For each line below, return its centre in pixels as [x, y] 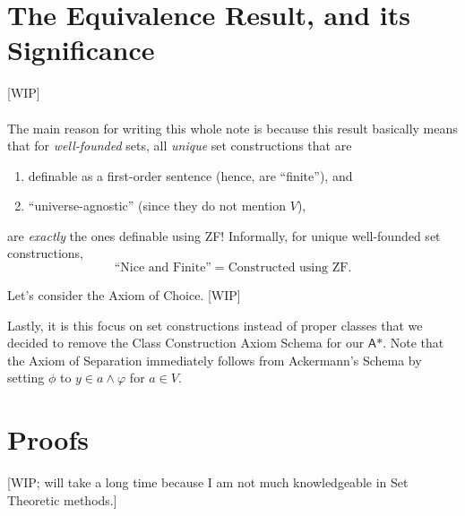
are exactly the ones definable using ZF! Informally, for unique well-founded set [224, 235]
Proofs [48, 439]
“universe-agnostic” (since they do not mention [157, 206]
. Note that [413, 343]
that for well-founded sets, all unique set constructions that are [180, 146]
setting [26, 378]
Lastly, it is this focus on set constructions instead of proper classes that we [215, 325]
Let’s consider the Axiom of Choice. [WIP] [124, 295]
